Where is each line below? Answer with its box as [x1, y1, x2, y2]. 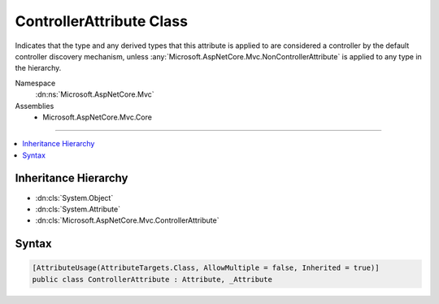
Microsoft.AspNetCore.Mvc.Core [42, 112, 152, 122]
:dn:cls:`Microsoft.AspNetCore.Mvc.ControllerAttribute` [35, 215, 219, 225]
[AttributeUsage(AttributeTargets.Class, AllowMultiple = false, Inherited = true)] [32, 263, 380, 272]
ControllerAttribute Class [15, 12, 189, 30]
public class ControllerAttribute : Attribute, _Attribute [32, 275, 272, 284]
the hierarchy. [15, 63, 62, 73]
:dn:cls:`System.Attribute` [35, 204, 121, 214]
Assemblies [15, 101, 54, 111]
